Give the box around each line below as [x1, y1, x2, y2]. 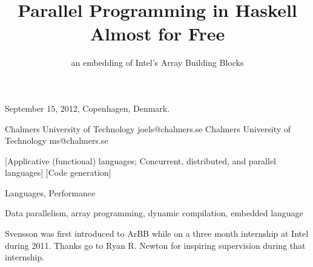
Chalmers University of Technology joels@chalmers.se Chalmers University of [5, 122, 291, 135]
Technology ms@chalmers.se [5, 134, 108, 147]
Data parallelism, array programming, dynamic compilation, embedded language [5, 207, 303, 219]
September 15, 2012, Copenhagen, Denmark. [5, 101, 170, 114]
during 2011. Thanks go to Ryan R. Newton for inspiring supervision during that [5, 239, 306, 251]
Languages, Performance [5, 186, 96, 199]
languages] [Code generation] [5, 166, 111, 179]
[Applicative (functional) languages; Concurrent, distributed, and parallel [5, 154, 277, 167]
